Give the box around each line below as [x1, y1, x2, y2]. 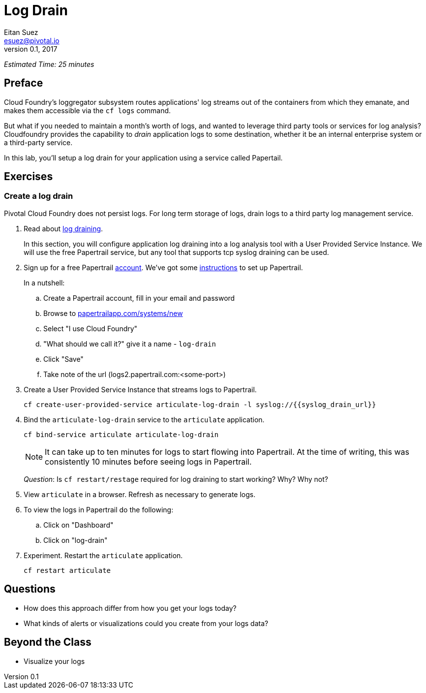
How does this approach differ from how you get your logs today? [24, 603, 237, 612]
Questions [4, 583, 56, 596]
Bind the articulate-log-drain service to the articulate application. [24, 415, 265, 424]
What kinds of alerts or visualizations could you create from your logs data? [24, 619, 269, 628]
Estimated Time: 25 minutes [4, 60, 94, 68]
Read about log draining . [24, 224, 103, 233]
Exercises [4, 170, 53, 183]
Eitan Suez [4, 28, 38, 36]
